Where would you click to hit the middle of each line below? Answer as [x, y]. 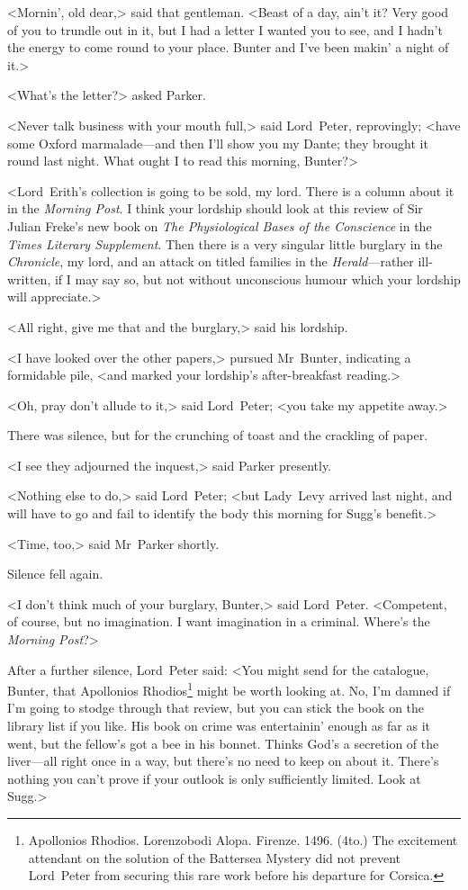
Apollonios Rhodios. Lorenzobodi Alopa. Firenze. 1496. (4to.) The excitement [243, 840]
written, [29, 279]
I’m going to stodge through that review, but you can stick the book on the [216, 708]
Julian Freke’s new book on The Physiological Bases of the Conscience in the [220, 225]
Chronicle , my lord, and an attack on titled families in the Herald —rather [211, 261]
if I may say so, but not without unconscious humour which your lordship [257, 279]
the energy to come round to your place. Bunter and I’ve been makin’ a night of [228, 47]
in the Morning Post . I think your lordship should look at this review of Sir [215, 208]
